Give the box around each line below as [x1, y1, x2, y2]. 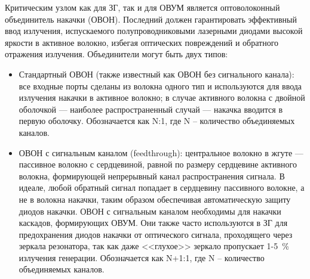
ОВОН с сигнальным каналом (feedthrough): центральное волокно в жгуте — [19, 146, 303, 159]
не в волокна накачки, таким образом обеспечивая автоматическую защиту [19, 193, 291, 205]
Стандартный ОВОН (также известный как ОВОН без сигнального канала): [19, 67, 294, 80]
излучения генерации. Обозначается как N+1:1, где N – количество [19, 251, 265, 263]
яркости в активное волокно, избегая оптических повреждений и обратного [5, 36, 279, 48]
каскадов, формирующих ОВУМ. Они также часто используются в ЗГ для [19, 216, 288, 229]
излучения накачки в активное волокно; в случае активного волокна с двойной [19, 91, 305, 104]
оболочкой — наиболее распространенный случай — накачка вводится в [19, 103, 283, 115]
